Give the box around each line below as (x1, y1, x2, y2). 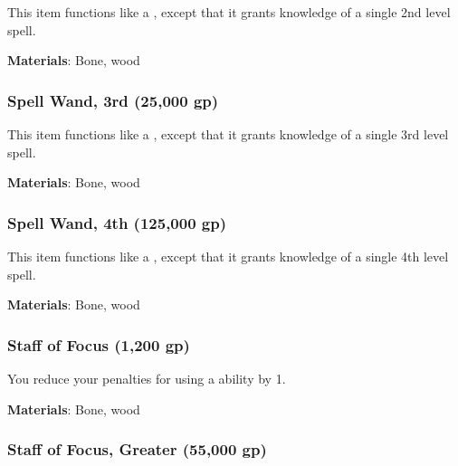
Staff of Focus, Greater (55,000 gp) (7, 438, 267, 461)
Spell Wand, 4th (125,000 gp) (7, 211, 227, 233)
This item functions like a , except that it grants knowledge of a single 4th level (7, 247, 449, 265)
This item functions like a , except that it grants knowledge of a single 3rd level (7, 125, 449, 143)
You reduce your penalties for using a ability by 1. (7, 369, 286, 387)
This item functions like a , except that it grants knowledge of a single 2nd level (7, 3, 451, 21)
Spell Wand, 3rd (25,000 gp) (7, 89, 219, 111)
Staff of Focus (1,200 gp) (7, 333, 190, 356)
